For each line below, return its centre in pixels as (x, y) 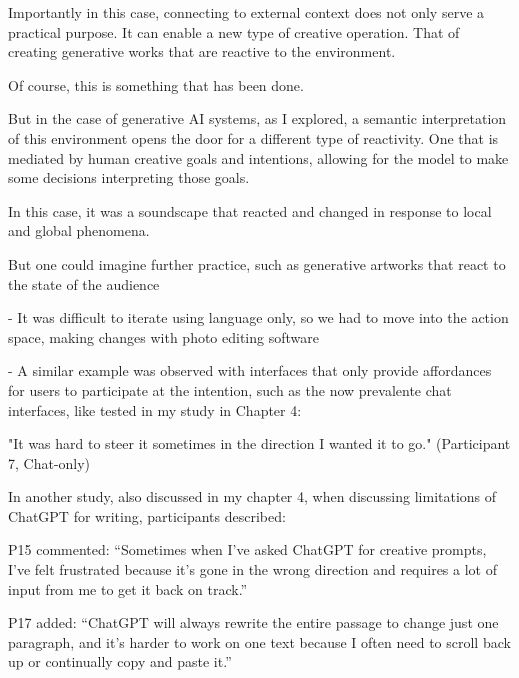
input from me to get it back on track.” (128, 588)
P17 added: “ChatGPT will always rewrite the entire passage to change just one (253, 622)
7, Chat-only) (49, 462)
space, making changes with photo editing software (163, 336)
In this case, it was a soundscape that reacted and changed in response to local (250, 210)
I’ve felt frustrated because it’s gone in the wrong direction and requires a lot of (252, 569)
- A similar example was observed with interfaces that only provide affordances (250, 370)
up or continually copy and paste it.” (120, 661)
